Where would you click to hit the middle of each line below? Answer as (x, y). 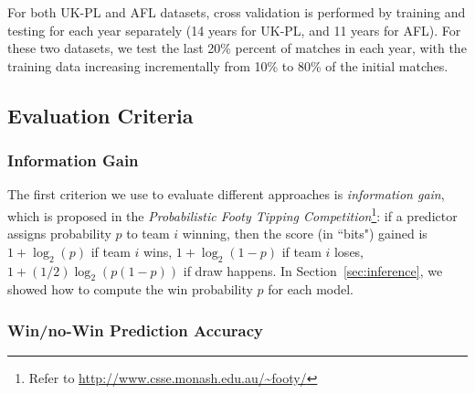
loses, (349, 251)
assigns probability (59, 234)
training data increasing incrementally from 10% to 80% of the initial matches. (228, 65)
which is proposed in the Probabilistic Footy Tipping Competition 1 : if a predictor (232, 214)
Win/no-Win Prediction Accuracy (136, 330)
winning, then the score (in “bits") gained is (305, 234)
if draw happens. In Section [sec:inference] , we (313, 270)
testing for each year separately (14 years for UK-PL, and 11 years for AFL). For (234, 30)
